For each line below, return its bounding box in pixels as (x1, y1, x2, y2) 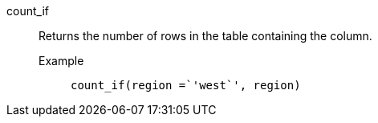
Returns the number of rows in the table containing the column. (39, 29, 372, 43)
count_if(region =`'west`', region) (71, 79, 301, 92)
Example (39, 54, 84, 68)
